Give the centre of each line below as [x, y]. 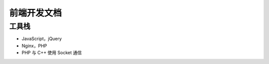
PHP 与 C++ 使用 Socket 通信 [52, 53]
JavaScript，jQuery [42, 39]
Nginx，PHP [34, 46]
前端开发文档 [36, 13]
